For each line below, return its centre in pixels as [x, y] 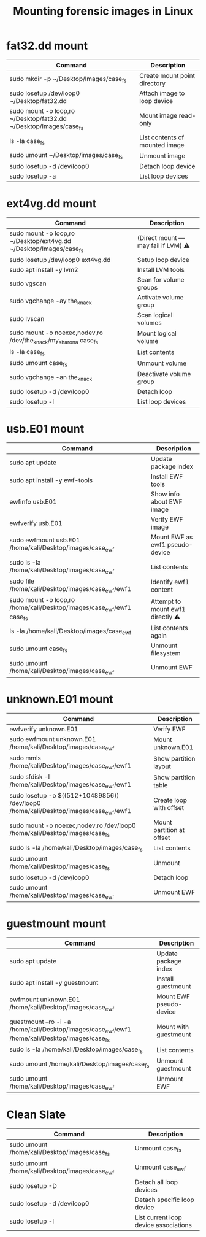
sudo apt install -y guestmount [54, 983]
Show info [165, 494]
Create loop [170, 800]
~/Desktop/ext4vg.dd [40, 241]
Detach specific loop [164, 1200]
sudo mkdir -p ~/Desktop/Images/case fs [68, 79]
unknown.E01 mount [60, 699]
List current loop [158, 1217]
